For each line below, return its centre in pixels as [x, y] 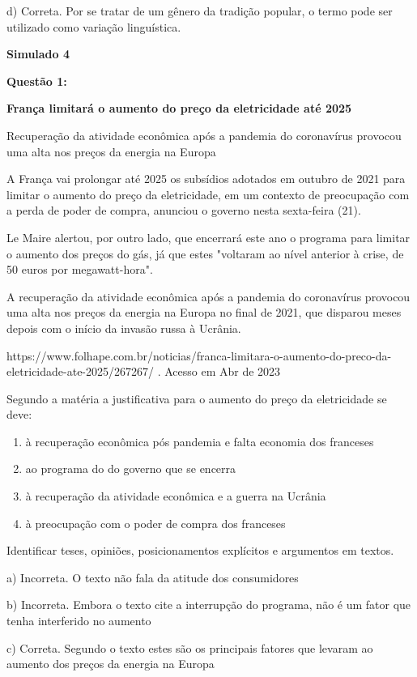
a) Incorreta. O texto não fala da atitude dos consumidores [153, 577]
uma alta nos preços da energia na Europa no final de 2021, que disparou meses [204, 312]
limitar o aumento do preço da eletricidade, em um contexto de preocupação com [208, 194]
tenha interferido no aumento [79, 621]
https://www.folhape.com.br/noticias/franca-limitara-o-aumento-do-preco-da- [199, 355]
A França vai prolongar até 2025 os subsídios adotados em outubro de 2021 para [206, 179]
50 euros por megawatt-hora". [80, 269]
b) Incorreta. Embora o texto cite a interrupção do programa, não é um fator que [209, 605]
